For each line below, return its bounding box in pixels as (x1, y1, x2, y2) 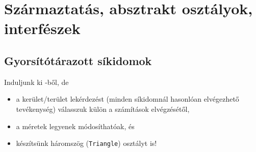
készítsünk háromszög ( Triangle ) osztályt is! (16, 138, 157, 148)
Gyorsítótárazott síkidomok (4, 52, 152, 68)
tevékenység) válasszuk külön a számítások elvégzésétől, (16, 103, 190, 114)
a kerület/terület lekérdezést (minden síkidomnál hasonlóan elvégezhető (16, 94, 239, 104)
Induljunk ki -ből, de (4, 76, 69, 87)
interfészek (4, 18, 81, 39)
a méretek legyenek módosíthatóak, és (16, 120, 135, 131)
